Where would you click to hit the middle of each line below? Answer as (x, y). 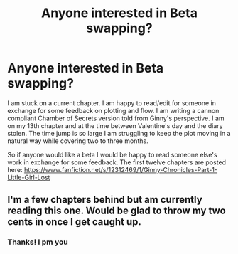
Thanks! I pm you (38, 242)
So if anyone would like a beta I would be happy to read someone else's (113, 154)
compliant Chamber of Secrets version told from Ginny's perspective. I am (116, 118)
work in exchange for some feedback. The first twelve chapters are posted (117, 162)
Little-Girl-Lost (29, 177)
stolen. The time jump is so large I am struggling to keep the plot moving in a (119, 133)
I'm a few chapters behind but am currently (105, 200)
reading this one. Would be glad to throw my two (117, 211)
